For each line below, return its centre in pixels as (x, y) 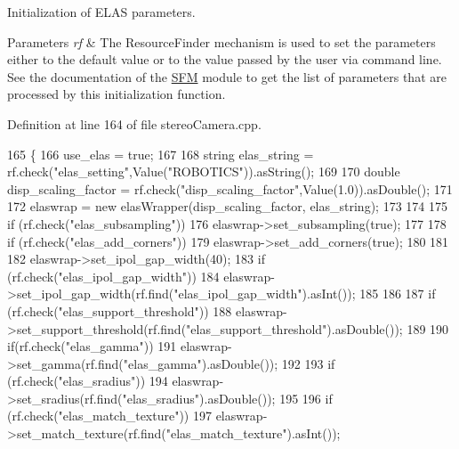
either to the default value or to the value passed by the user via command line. (225, 59)
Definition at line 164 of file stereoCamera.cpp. (134, 123)
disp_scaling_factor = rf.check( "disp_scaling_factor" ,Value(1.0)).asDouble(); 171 (230, 188)
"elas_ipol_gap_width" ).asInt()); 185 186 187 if (305, 294)
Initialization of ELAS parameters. (101, 12)
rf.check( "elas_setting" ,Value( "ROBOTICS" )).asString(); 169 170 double (204, 171)
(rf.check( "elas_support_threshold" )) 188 (120, 310)
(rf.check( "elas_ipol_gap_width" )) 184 (113, 276)
